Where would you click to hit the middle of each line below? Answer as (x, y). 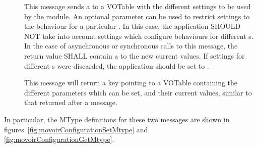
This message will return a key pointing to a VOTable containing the (131, 83)
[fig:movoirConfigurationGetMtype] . (59, 139)
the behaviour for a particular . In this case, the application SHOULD (133, 26)
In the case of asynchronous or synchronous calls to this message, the (131, 46)
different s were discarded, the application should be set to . (117, 65)
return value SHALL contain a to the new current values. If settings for (135, 55)
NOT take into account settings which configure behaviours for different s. (139, 36)
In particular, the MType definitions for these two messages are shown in (117, 119)
